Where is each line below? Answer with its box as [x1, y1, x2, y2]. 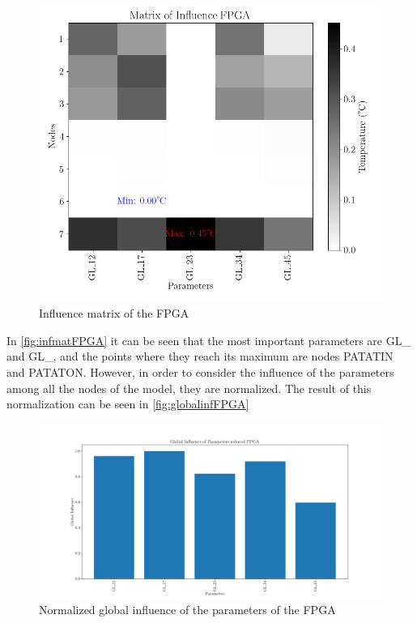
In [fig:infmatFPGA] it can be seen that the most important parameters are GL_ [6, 331, 411, 348]
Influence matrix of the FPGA [39, 305, 189, 322]
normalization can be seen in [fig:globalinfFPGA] [6, 395, 249, 412]
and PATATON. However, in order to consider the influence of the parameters [6, 364, 394, 380]
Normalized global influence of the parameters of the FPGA [39, 600, 336, 617]
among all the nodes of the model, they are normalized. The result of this [6, 379, 372, 396]
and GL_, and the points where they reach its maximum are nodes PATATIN [6, 348, 394, 365]
